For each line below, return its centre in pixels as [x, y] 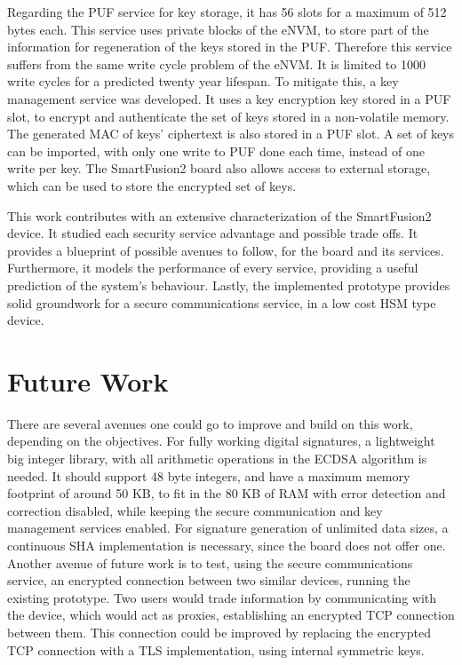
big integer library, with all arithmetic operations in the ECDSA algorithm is [217, 458]
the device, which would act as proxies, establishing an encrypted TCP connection [231, 615]
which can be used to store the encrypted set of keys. [152, 185]
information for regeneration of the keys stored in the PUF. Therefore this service [230, 47]
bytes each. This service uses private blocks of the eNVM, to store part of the [218, 29]
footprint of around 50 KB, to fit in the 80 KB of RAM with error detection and [227, 493]
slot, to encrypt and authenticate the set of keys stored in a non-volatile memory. [228, 116]
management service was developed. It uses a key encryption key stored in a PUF [229, 98]
